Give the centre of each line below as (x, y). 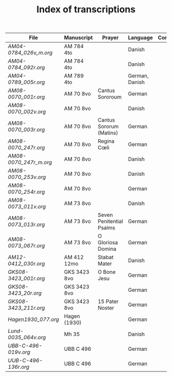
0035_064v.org (27, 338)
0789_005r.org (26, 82)
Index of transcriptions (86, 9)
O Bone (107, 272)
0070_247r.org (26, 148)
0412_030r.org (26, 264)
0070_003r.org (26, 130)
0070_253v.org (27, 177)
